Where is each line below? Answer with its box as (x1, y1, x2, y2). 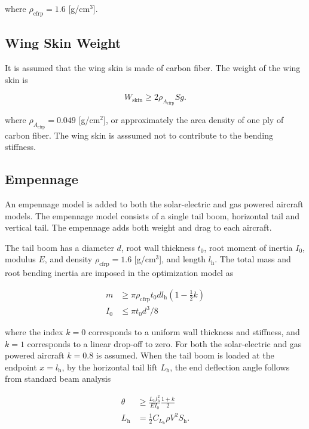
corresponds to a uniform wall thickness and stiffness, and (88, 326, 300, 338)
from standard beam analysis (5, 372, 111, 385)
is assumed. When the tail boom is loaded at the (96, 349, 274, 361)
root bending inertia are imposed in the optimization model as (5, 266, 234, 279)
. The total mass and (215, 253, 291, 265)
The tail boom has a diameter (5, 241, 114, 253)
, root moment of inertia (204, 241, 293, 253)
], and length (159, 253, 206, 265)
